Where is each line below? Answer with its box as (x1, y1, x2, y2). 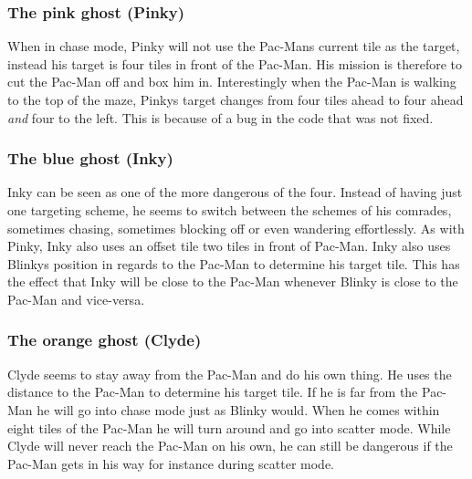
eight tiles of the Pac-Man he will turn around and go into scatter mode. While (7, 418, 451, 437)
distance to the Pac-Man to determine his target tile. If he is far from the (7, 382, 418, 401)
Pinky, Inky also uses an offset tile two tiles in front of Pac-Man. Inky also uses (7, 236, 451, 255)
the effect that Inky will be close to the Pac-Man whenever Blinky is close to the (7, 272, 458, 291)
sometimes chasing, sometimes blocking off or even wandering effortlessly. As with (7, 218, 465, 237)
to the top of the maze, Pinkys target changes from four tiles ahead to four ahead (7, 90, 464, 109)
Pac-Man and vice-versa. (7, 289, 145, 308)
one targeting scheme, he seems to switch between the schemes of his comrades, (7, 201, 452, 219)
